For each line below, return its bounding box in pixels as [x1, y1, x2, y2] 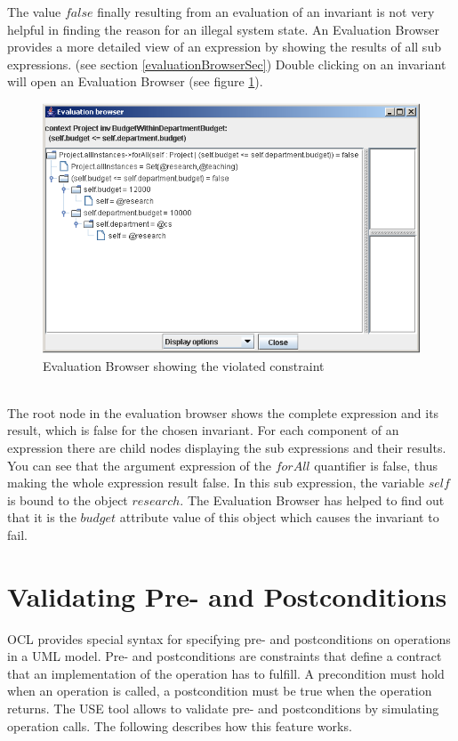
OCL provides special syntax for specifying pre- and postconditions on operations [7, 629, 451, 648]
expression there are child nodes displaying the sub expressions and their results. [7, 438, 446, 456]
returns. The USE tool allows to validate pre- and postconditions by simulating [7, 699, 439, 718]
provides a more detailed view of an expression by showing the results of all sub [7, 37, 441, 56]
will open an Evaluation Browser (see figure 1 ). [7, 72, 263, 91]
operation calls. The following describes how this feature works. [7, 716, 352, 735]
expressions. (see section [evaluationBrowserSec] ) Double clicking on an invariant [7, 54, 446, 73]
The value [7, 3, 61, 20]
